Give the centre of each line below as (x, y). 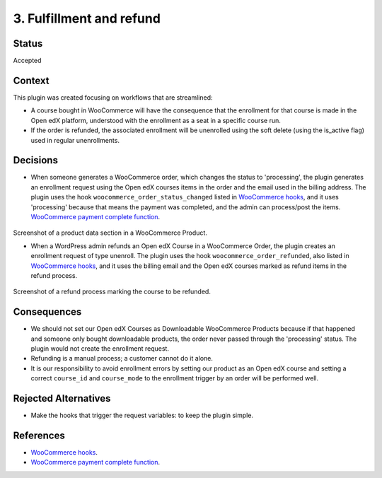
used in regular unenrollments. (75, 140)
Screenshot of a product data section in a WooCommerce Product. (110, 233)
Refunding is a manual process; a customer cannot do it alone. (122, 358)
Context (31, 80)
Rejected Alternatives (62, 398)
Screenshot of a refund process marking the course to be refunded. (112, 292)
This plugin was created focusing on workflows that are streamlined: (113, 97)
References (39, 435)
